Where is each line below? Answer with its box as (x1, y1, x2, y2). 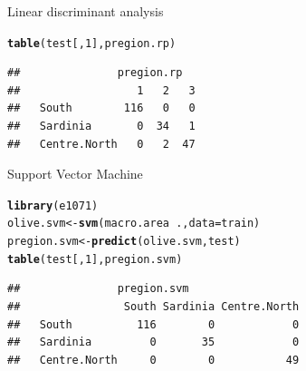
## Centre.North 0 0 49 (7, 353, 300, 366)
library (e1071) (7, 199, 99, 212)
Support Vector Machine (7, 164, 143, 183)
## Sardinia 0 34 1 (7, 120, 196, 133)
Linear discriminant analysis (7, 2, 164, 20)
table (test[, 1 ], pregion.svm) (7, 252, 183, 266)
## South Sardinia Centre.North (7, 300, 300, 314)
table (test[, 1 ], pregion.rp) (7, 36, 177, 50)
